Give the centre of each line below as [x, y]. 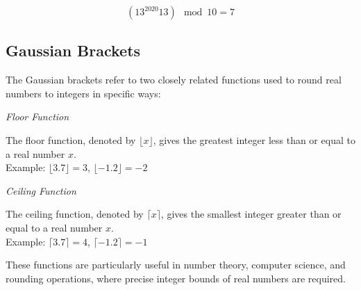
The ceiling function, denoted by [75, 214]
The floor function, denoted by [71, 139]
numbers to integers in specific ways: [83, 93]
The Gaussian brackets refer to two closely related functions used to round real [174, 80]
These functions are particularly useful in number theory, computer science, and [176, 265]
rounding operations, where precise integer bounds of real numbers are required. [176, 278]
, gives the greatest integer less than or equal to [254, 139]
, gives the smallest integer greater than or [251, 214]
